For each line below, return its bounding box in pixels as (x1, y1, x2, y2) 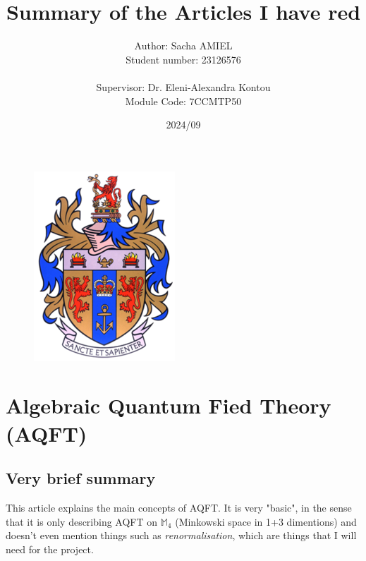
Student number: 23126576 (126, 52, 241, 66)
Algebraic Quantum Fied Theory (6, 391, 331, 420)
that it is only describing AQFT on (6, 514, 158, 529)
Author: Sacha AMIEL (134, 38, 233, 53)
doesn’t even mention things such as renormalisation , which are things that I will (6, 528, 357, 543)
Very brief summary (6, 467, 156, 489)
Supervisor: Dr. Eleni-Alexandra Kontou (96, 79, 271, 94)
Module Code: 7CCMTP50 (125, 93, 242, 108)
